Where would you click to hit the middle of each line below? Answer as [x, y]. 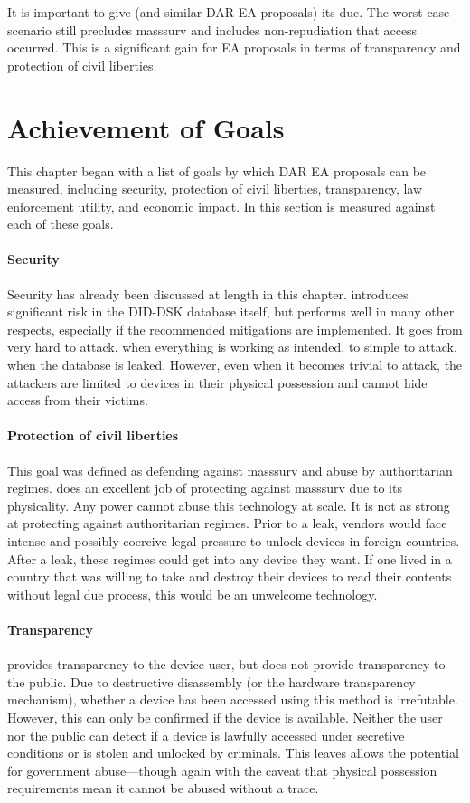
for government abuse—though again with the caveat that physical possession [222, 770]
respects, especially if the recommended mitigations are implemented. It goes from [235, 329]
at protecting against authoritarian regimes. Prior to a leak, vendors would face [227, 523]
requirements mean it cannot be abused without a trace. [163, 788]
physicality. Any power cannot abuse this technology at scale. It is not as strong [229, 505]
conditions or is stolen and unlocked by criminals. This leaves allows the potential [233, 753]
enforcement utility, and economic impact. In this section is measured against [221, 206]
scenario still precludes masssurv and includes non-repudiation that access [212, 29]
